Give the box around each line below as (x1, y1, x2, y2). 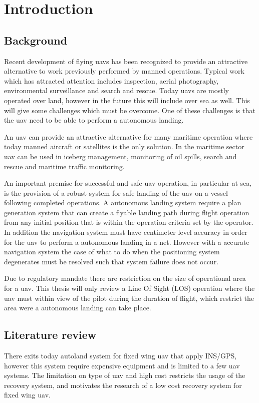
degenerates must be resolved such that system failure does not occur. (4, 256, 219, 266)
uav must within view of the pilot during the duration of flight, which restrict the (4, 292, 254, 303)
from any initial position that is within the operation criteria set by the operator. (4, 217, 253, 227)
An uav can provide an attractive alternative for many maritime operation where (4, 131, 253, 142)
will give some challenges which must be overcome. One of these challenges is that (4, 105, 255, 115)
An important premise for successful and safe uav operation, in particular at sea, (4, 178, 252, 188)
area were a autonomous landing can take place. (4, 302, 151, 313)
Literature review (4, 327, 97, 342)
